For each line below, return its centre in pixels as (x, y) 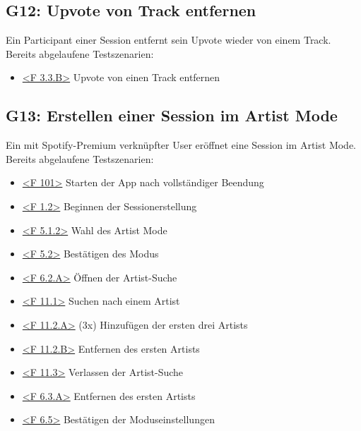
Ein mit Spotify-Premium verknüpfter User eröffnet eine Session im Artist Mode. (181, 145)
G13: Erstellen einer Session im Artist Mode (172, 115)
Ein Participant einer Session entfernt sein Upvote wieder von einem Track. (168, 40)
